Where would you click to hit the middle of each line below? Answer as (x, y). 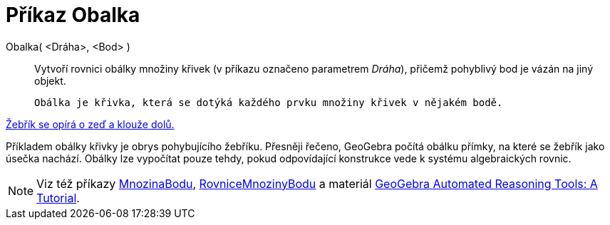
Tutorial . (58, 198)
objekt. (50, 80)
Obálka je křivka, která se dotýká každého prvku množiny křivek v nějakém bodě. (269, 102)
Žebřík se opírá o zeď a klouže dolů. (90, 124)
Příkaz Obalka (73, 15)
